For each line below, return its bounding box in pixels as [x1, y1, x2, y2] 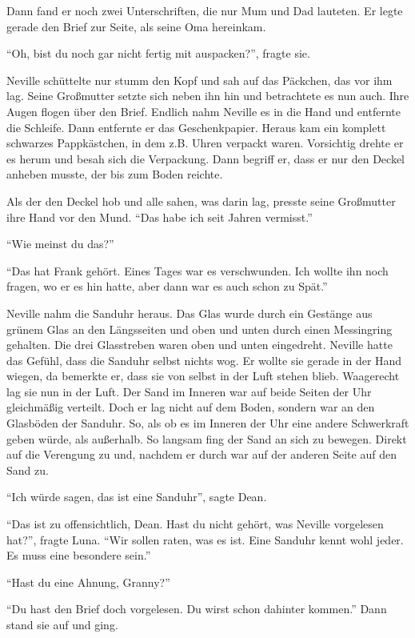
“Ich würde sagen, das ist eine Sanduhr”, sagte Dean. [6, 488, 267, 505]
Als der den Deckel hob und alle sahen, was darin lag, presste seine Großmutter [6, 192, 396, 209]
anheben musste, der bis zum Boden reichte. [6, 166, 223, 183]
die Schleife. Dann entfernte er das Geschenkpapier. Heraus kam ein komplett [6, 118, 386, 135]
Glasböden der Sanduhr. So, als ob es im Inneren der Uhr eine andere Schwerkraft [6, 415, 409, 431]
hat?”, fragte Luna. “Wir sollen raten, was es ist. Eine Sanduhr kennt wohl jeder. [6, 531, 404, 548]
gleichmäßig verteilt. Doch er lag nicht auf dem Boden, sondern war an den [6, 399, 375, 415]
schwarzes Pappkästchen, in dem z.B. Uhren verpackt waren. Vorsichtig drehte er [6, 134, 404, 151]
